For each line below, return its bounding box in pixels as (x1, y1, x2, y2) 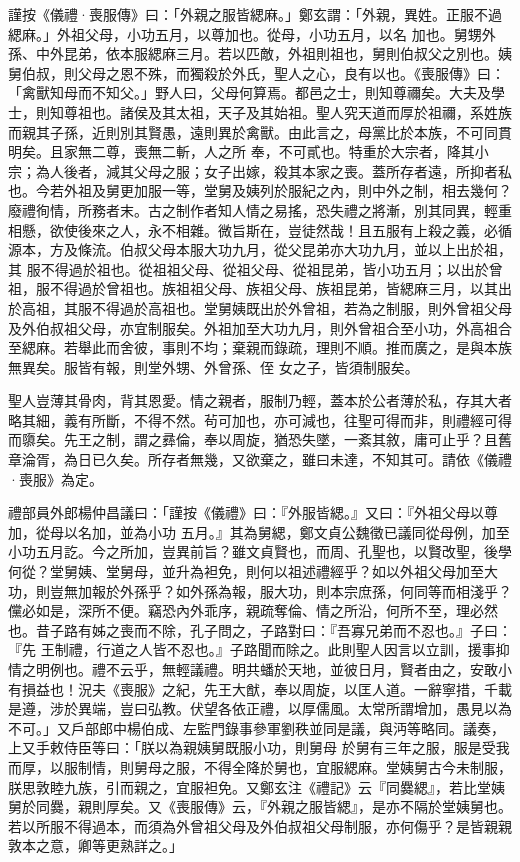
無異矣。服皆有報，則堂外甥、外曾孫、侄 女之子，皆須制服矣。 (8, 356, 419, 377)
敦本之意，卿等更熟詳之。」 (8, 835, 183, 856)
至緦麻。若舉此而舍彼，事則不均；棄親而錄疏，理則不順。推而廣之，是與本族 (8, 337, 512, 358)
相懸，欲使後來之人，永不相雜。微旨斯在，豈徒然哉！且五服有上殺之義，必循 (8, 219, 512, 240)
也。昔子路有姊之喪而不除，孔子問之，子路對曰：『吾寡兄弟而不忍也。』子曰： (8, 619, 512, 640)
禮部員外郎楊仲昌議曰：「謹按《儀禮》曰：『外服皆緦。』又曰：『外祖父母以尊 (8, 502, 498, 523)
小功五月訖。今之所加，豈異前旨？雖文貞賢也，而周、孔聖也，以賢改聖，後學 (8, 541, 512, 562)
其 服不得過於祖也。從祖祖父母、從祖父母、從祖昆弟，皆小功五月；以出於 (8, 258, 489, 279)
